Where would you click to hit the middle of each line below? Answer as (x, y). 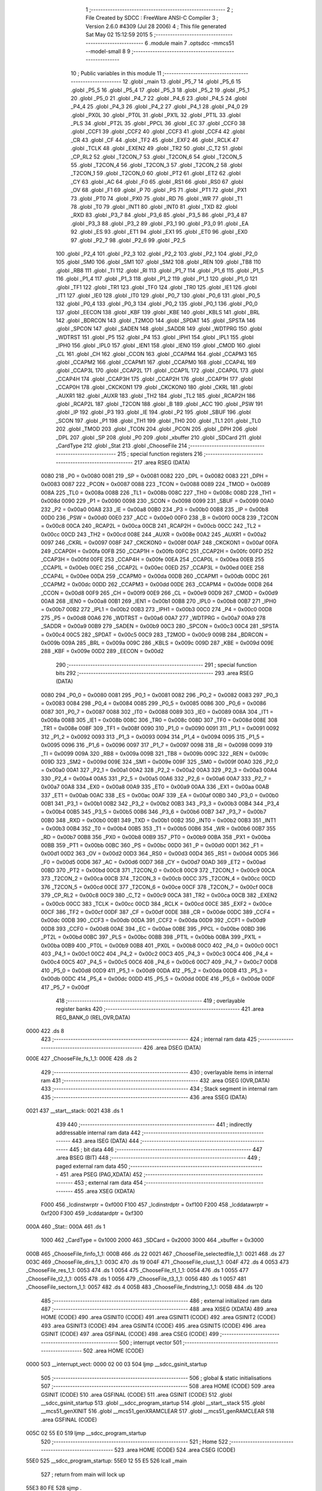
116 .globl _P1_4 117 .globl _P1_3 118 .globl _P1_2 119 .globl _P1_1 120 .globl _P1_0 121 (157, 279)
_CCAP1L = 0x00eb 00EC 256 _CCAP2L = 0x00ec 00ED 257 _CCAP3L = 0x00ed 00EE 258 (153, 568)
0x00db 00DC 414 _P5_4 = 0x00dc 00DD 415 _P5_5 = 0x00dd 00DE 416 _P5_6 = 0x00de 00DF (158, 979)
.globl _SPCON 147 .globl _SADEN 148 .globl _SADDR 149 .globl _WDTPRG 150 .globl (159, 329)
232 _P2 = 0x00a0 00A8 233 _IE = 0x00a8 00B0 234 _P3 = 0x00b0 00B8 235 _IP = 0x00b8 (155, 509)
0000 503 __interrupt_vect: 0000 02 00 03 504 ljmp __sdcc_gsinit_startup (117, 1364)
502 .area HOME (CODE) (114, 1350)
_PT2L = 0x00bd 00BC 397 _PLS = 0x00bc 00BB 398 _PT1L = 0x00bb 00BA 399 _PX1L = (151, 937)
